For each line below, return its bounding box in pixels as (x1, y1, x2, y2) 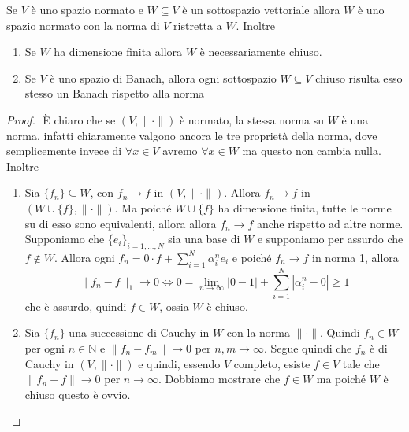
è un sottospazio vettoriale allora (182, 2, 340, 17)
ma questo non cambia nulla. (242, 142, 381, 159)
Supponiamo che (24, 231, 105, 247)
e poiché (232, 249, 272, 265)
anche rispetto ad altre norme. (256, 215, 403, 231)
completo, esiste (233, 355, 310, 371)
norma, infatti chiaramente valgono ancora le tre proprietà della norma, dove (6, 127, 377, 143)
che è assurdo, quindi (24, 297, 127, 314)
